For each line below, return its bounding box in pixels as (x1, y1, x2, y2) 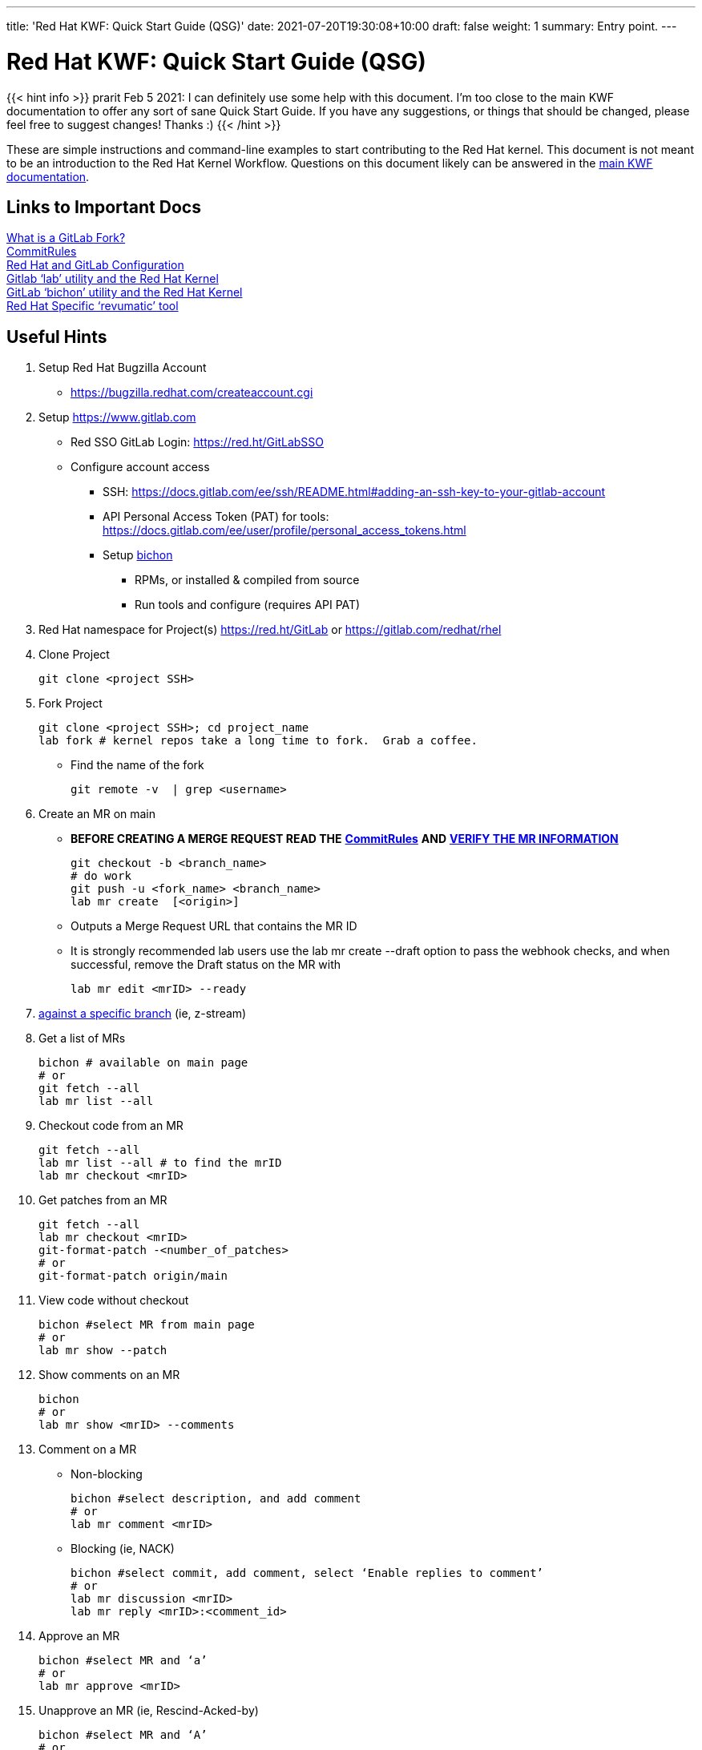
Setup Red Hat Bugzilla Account (38, 361, 207, 375)
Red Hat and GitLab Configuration (6, 258, 184, 272)
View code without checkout (38, 1293, 189, 1308)
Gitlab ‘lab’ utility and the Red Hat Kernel (6, 272, 219, 286)
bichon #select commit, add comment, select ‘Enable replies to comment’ (71, 1567, 544, 1580)
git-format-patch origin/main (38, 1269, 228, 1283)
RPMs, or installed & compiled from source (135, 573, 360, 587)
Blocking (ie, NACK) (71, 1542, 175, 1556)
